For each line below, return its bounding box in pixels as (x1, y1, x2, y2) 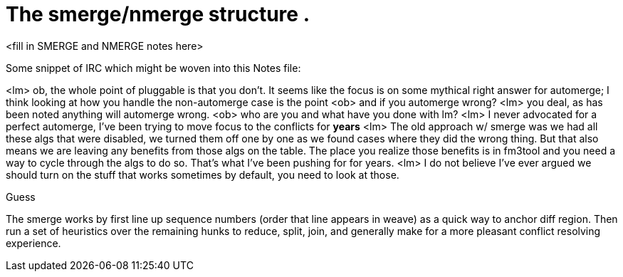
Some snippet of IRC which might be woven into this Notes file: (6, 61, 301, 74)
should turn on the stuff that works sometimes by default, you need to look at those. (6, 168, 399, 181)
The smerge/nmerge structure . (6, 2, 310, 26)
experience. (6, 236, 61, 249)
